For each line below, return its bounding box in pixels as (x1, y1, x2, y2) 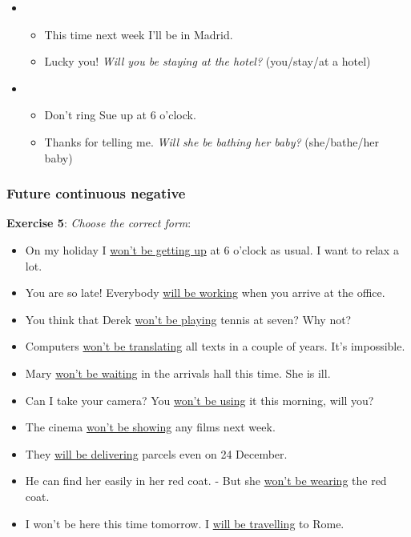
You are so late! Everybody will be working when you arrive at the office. (25, 284, 385, 301)
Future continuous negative (6, 183, 186, 203)
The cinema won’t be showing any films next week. (25, 419, 276, 435)
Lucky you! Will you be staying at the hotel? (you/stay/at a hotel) (44, 53, 371, 70)
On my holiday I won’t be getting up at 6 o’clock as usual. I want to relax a (25, 241, 399, 258)
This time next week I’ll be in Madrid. (44, 26, 233, 42)
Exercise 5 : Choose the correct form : (6, 214, 191, 231)
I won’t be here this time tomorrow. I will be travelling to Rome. (25, 515, 345, 531)
